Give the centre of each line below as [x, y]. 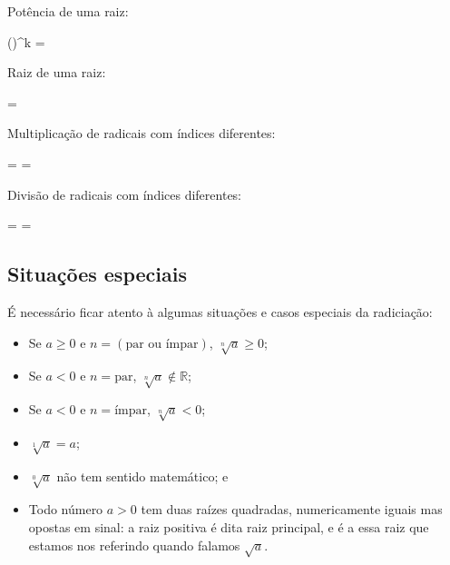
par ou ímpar [162, 344]
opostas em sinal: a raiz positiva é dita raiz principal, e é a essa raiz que [229, 526]
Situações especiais [97, 274]
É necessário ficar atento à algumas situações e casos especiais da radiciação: [220, 311]
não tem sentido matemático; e [142, 476]
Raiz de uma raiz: [57, 72]
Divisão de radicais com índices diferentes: [125, 194]
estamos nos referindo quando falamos [134, 545]
